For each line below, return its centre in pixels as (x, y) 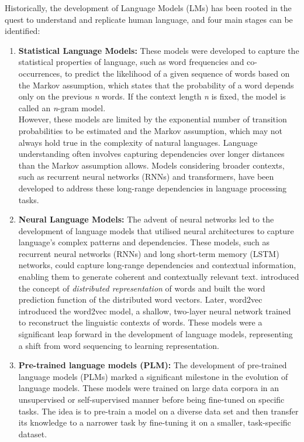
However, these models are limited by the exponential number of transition (153, 119)
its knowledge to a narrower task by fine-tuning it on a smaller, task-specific (155, 422)
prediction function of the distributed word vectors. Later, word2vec (140, 299)
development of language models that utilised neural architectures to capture (156, 230)
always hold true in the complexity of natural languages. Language (138, 142)
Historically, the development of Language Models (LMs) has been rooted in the (148, 8)
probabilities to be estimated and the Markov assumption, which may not (150, 130)
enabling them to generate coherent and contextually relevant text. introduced (159, 277)
